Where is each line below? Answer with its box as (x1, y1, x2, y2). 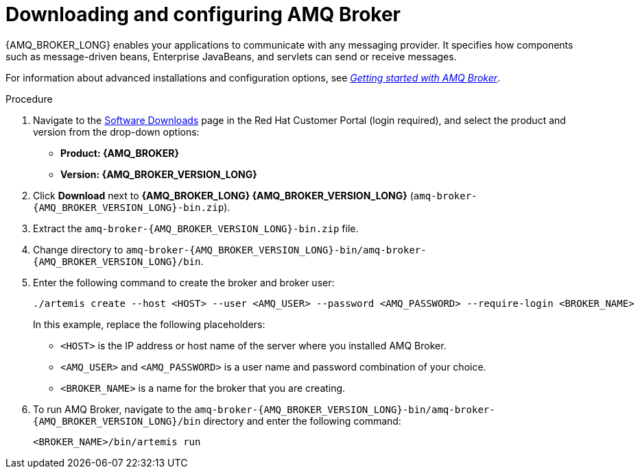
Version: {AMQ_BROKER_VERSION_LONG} (60, 168, 257, 180)
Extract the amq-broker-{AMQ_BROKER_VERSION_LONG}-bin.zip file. (33, 222, 359, 234)
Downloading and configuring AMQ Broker (5, 3, 401, 26)
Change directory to (33, 243, 123, 255)
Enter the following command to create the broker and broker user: (33, 276, 335, 288)
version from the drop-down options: (33, 125, 200, 138)
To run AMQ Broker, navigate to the (33, 403, 192, 415)
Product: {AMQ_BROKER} (60, 147, 180, 159)
